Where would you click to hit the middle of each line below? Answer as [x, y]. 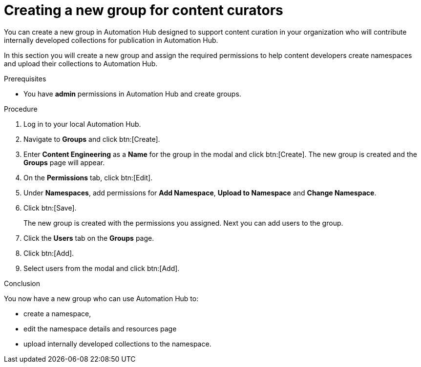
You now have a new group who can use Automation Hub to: [101, 298]
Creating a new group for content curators [144, 10]
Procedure [21, 109]
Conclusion [22, 283]
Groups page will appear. [64, 162]
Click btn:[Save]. [50, 208]
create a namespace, [57, 313]
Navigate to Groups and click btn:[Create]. [92, 139]
